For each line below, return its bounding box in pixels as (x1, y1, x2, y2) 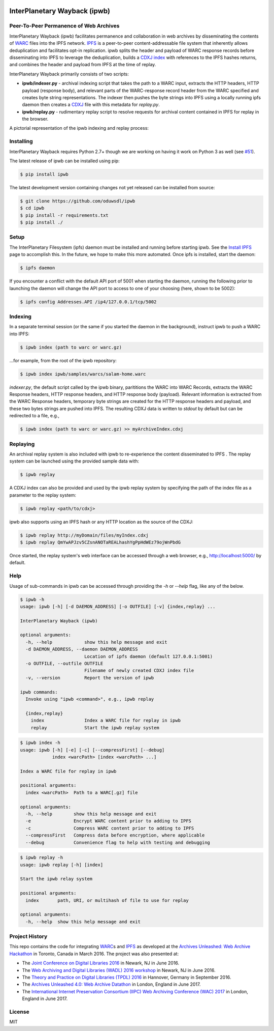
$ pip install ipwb (20, 171, 68, 177)
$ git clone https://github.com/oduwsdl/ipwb (20, 198, 135, 204)
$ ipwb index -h (20, 740, 61, 746)
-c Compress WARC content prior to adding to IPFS (25, 825, 194, 831)
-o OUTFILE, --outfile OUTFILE (25, 661, 104, 667)
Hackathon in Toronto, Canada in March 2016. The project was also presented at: (9, 951, 179, 957)
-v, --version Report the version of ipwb (25, 675, 154, 680)
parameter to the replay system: (9, 492, 76, 498)
